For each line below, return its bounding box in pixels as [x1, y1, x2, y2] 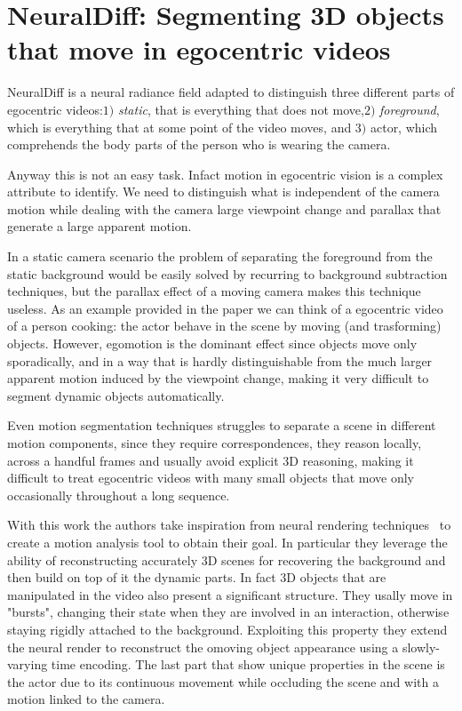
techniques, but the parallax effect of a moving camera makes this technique [7, 282, 421, 300]
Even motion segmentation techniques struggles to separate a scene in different [7, 416, 436, 435]
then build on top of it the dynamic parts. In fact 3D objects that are [7, 568, 386, 587]
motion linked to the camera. [7, 690, 165, 708]
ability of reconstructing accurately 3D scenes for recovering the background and [7, 550, 446, 569]
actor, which [370, 117, 438, 136]
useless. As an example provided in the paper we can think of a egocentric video [7, 299, 443, 317]
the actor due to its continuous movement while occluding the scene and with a [7, 672, 439, 691]
